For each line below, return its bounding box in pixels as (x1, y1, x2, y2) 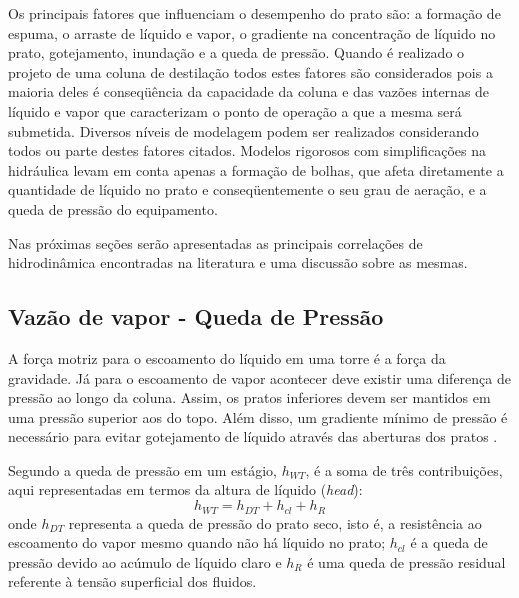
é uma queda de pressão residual (307, 551, 506, 572)
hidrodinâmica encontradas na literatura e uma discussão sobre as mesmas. (8, 252, 468, 273)
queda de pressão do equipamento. (8, 198, 218, 219)
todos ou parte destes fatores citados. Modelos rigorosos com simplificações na (8, 140, 487, 161)
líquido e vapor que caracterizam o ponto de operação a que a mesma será (8, 100, 462, 121)
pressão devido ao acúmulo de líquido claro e (8, 551, 282, 572)
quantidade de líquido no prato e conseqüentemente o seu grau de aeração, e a (8, 179, 487, 200)
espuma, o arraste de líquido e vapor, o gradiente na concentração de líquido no (8, 22, 496, 43)
